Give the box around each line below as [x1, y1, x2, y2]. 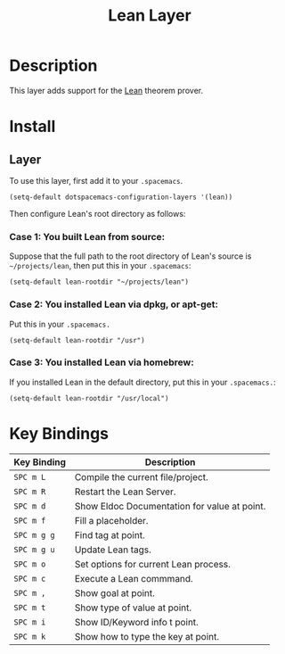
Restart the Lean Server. [74, 485, 176, 498]
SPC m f [13, 515, 46, 526]
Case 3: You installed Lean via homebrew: [9, 356, 194, 368]
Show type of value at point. [74, 601, 192, 614]
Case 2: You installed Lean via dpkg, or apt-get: [9, 298, 218, 310]
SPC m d [13, 501, 46, 511]
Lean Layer [108, 5, 191, 26]
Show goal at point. [74, 586, 156, 599]
